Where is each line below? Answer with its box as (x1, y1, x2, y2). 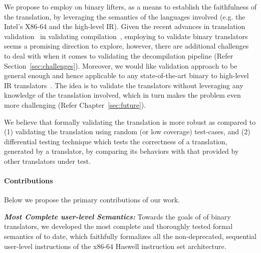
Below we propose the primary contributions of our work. (4, 194, 180, 205)
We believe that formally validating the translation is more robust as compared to (4, 116, 256, 127)
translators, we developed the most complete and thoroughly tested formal (4, 221, 233, 231)
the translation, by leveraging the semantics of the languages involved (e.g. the (4, 11, 245, 22)
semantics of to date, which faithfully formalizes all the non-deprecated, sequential (4, 231, 256, 241)
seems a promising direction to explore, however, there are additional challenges (4, 41, 249, 51)
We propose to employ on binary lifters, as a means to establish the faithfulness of (4, 2, 256, 12)
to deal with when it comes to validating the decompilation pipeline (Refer (4, 50, 233, 61)
